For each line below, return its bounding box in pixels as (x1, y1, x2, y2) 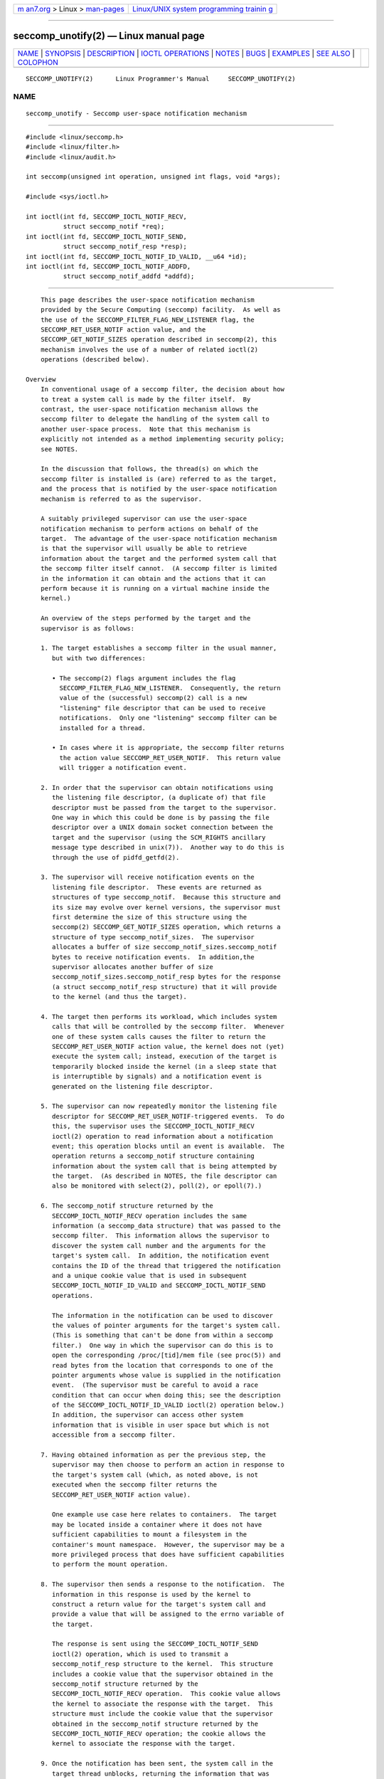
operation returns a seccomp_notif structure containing (52, 1152, 255, 1160)
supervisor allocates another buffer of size (52, 963, 213, 971)
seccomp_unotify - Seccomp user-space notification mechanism (26, 110, 247, 117)
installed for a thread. (59, 724, 146, 732)
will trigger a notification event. (59, 764, 188, 772)
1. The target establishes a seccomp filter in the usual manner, (40, 644, 277, 653)
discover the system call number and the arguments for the (52, 1242, 266, 1250)
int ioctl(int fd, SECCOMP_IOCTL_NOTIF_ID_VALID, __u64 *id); (26, 253, 247, 260)
